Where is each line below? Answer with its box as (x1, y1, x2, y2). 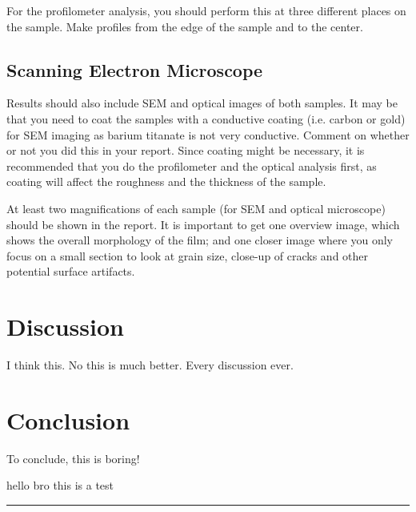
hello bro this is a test (6, 477, 114, 494)
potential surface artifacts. (6, 263, 135, 280)
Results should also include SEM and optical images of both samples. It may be (6, 95, 398, 111)
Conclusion (6, 403, 130, 436)
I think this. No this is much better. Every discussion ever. (6, 357, 294, 373)
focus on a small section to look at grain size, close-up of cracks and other (6, 247, 369, 264)
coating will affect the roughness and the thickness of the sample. (6, 173, 326, 190)
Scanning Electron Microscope (6, 57, 263, 82)
